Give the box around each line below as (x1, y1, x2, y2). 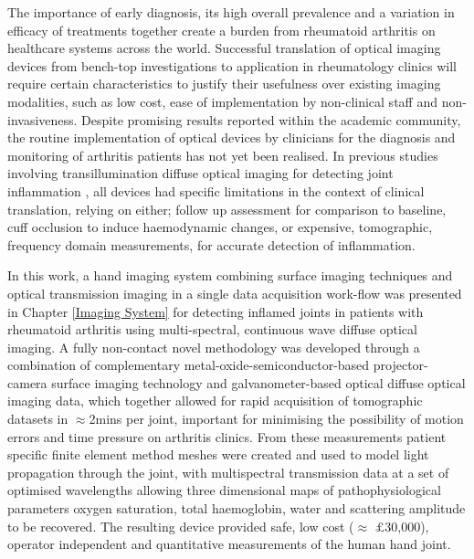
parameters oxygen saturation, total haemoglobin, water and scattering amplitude (7, 499, 466, 518)
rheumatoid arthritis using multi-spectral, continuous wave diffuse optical (7, 320, 417, 339)
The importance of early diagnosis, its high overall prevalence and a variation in (7, 3, 455, 21)
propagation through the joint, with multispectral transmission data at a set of (7, 462, 449, 481)
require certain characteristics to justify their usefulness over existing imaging (7, 74, 441, 93)
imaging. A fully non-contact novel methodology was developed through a (7, 337, 420, 356)
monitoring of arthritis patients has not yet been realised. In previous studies (7, 145, 438, 164)
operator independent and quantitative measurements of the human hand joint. (7, 534, 451, 554)
